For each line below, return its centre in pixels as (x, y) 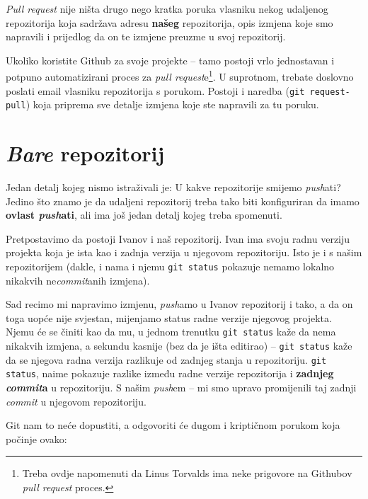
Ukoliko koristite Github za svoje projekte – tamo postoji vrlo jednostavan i (170, 60)
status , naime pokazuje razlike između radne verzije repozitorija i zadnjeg (170, 373)
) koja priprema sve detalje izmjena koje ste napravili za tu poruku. (172, 104)
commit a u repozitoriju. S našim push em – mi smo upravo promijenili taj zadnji (181, 388)
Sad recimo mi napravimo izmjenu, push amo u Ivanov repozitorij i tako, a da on (179, 304)
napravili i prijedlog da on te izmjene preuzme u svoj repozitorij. (146, 36)
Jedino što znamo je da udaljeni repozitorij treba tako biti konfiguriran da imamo (183, 201)
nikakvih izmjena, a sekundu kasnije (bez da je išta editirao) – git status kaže (179, 346)
